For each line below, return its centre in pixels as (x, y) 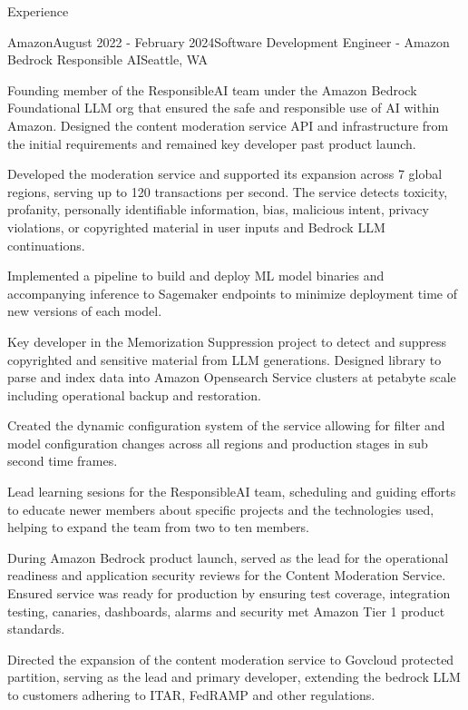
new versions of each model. (85, 311)
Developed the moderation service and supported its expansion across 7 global (225, 174)
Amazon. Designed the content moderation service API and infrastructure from (228, 125)
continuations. (46, 245)
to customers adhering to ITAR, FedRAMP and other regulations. (191, 695)
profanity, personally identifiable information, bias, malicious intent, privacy (218, 209)
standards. (36, 629)
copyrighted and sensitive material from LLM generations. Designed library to (224, 359)
